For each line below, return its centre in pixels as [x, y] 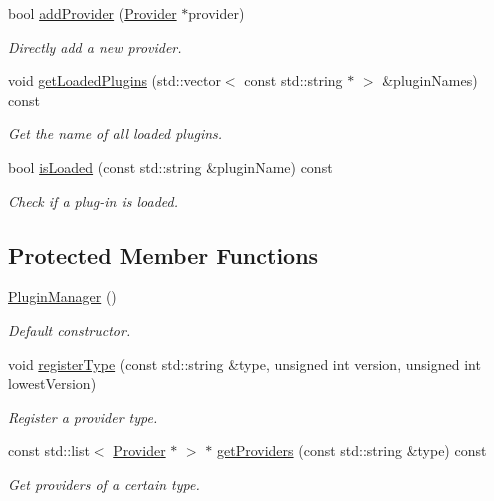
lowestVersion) [52, 383]
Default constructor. [69, 329]
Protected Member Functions [163, 254]
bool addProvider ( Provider [92, 13]
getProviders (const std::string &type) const [351, 450]
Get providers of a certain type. [104, 483]
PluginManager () [62, 296]
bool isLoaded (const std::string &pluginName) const [170, 166]
